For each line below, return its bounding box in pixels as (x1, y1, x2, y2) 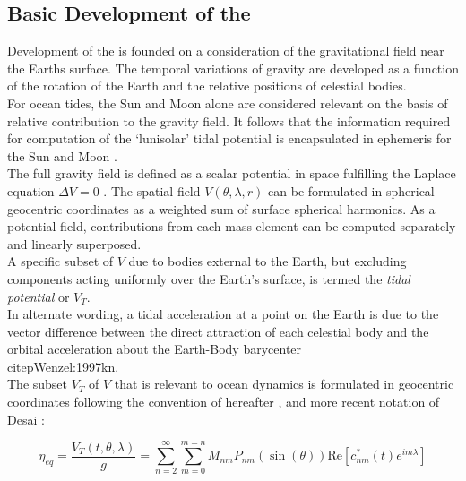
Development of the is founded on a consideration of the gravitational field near (7, 41, 444, 60)
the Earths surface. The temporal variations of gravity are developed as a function (7, 58, 459, 77)
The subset (7, 374, 68, 393)
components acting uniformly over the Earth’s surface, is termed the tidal (7, 269, 410, 288)
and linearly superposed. (7, 234, 142, 253)
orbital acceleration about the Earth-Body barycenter (7, 339, 302, 358)
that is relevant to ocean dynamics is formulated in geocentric (114, 374, 454, 393)
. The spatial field (103, 181, 201, 200)
